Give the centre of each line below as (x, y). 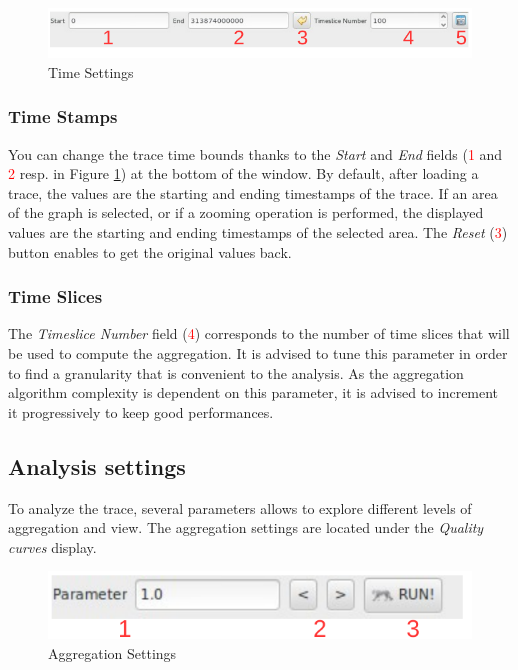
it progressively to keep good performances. (141, 411)
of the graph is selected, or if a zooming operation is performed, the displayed (246, 212)
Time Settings (91, 71)
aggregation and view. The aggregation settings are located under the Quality (246, 527)
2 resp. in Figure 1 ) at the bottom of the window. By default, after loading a (243, 173)
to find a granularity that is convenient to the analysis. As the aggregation (236, 372)
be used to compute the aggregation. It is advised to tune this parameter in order (258, 353)
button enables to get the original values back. (150, 251)
